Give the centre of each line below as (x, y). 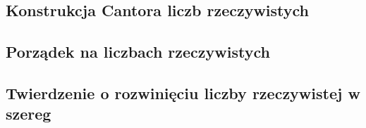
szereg (29, 114)
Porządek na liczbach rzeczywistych (138, 52)
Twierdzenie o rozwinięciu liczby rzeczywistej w (183, 92)
